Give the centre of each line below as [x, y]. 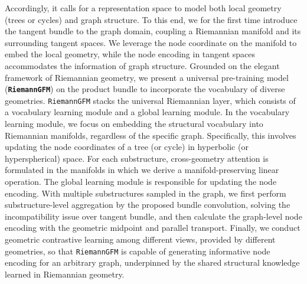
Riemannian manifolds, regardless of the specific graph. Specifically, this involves [151, 135]
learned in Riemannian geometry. [65, 274]
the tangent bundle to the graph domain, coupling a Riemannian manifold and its [153, 31]
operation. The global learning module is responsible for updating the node [141, 182]
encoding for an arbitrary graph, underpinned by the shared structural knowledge [152, 262]
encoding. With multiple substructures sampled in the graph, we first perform [146, 193]
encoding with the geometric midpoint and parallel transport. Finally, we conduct [153, 228]
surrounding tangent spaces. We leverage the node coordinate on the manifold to [151, 42]
